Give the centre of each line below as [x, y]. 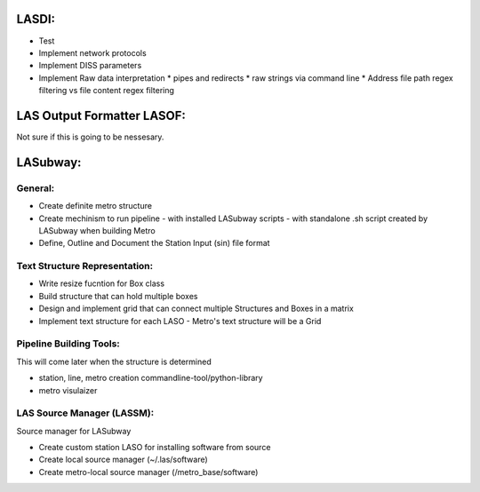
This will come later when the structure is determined [114, 361]
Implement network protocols [92, 52]
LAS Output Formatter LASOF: [101, 115]
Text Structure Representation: [85, 266]
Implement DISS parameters [90, 66]
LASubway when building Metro [97, 230]
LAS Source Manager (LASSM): [85, 413]
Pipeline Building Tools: [68, 344]
